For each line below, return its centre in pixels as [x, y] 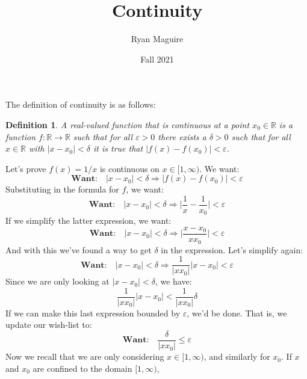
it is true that [118, 148]
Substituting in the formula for [62, 189]
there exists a [182, 136]
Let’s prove [26, 168]
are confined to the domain [82, 368]
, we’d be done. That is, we [237, 313]
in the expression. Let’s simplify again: [232, 249]
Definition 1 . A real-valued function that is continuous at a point [128, 124]
